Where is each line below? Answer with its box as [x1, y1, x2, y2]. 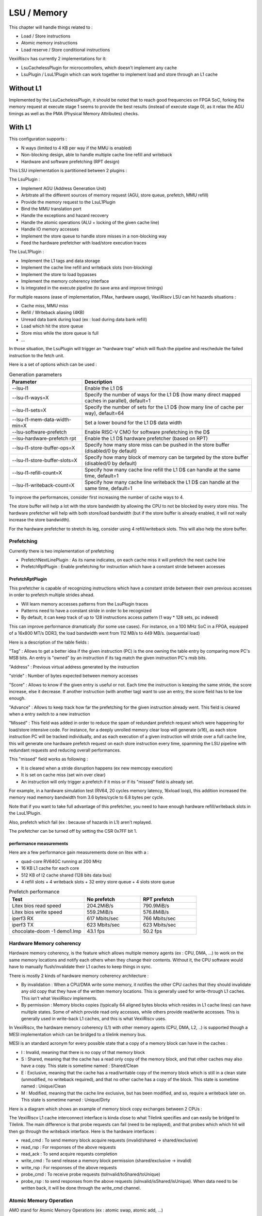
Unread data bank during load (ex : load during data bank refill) [21, 316, 147, 322]
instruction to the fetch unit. [9, 353, 65, 358]
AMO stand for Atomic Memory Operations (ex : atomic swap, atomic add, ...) [9, 1207, 164, 1213]
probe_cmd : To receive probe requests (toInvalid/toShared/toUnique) [21, 1171, 161, 1177]
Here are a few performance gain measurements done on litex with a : [9, 849, 149, 856]
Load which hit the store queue [21, 323, 83, 329]
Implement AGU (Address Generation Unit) [21, 185, 106, 191]
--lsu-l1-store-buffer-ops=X [12, 444, 75, 451]
